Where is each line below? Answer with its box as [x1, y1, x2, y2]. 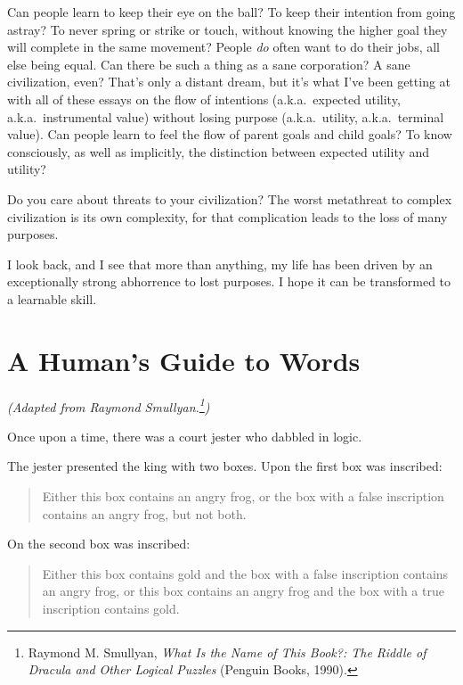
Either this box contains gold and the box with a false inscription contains [42, 564, 449, 582]
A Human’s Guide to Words [7, 342, 361, 378]
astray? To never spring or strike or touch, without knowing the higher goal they [7, 20, 448, 38]
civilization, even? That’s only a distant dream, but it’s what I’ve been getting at [7, 72, 451, 91]
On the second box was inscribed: [7, 534, 191, 553]
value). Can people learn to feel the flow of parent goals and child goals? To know [7, 125, 452, 144]
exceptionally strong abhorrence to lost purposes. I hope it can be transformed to [7, 272, 451, 291]
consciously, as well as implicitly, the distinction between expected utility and [7, 142, 430, 161]
